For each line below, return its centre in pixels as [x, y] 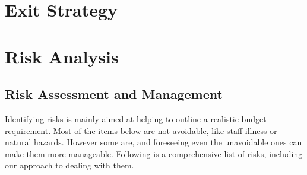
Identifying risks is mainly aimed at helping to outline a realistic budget [136, 118]
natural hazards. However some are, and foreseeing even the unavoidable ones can [153, 142]
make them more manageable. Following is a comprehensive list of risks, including [154, 153]
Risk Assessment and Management [114, 94]
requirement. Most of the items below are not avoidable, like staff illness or [141, 130]
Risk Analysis [62, 56]
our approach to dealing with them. [69, 165]
